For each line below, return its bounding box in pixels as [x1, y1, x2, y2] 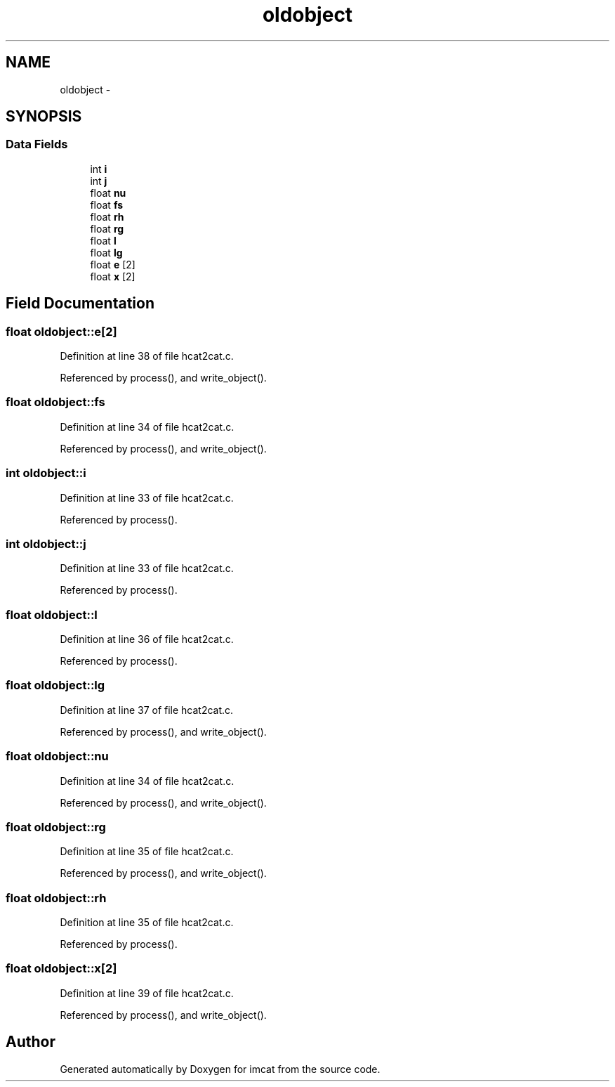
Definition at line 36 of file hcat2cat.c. [60, 633, 234, 646]
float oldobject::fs [6, 395, 105, 410]
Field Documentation [6, 294, 154, 313]
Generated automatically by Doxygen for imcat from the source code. [60, 1062, 381, 1075]
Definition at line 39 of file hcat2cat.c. [60, 987, 234, 999]
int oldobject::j [6, 536, 86, 551]
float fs [90, 198, 124, 211]
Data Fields [6, 137, 68, 152]
